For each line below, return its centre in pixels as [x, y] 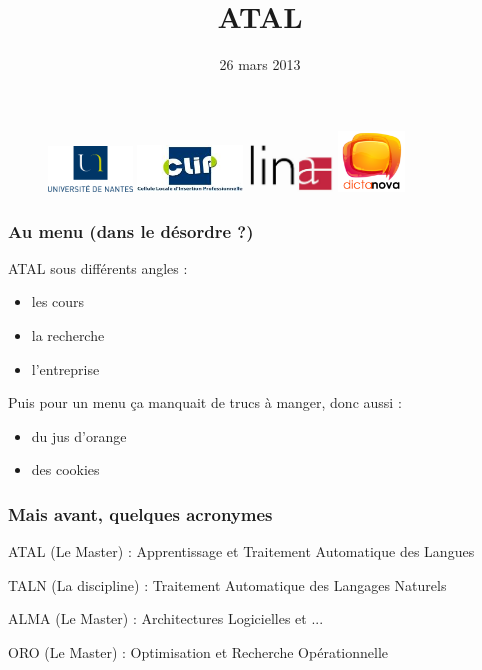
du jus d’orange [79, 435]
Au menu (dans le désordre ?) [131, 230]
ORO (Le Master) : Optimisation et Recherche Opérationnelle [198, 652]
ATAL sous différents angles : [98, 267]
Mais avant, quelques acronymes [140, 513]
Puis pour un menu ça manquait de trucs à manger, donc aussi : [205, 402]
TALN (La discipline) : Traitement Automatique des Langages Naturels [227, 584]
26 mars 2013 [260, 64]
